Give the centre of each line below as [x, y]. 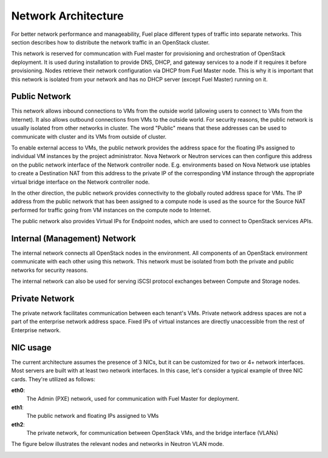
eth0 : [18, 390]
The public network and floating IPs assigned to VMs [93, 416]
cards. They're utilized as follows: [53, 379]
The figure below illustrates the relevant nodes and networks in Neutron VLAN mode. [118, 444]
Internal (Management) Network [73, 238]
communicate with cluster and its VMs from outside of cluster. [89, 136]
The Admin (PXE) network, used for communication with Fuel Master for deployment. [133, 399]
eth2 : [18, 424]
